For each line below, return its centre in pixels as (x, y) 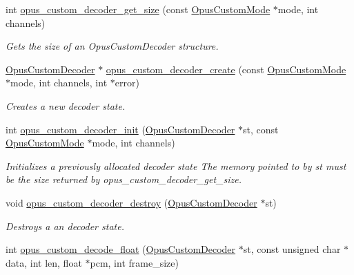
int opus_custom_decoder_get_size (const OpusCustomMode (138, 9)
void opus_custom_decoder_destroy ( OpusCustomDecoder (131, 202)
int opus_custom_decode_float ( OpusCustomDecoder (121, 249)
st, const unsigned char (292, 249)
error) (127, 83)
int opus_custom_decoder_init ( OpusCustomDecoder (120, 129)
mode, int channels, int (59, 83)
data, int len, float (44, 262)
